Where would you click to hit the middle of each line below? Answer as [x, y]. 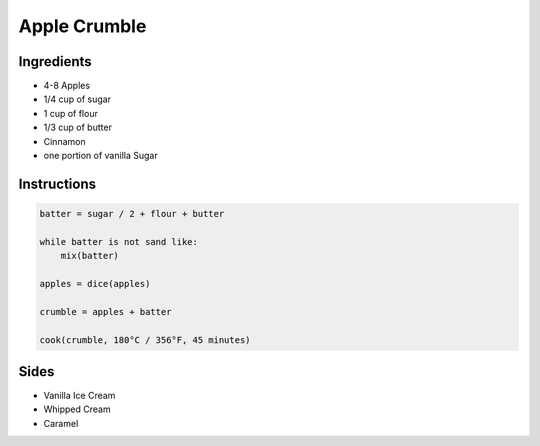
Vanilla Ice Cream [79, 396]
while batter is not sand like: [119, 241]
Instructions [57, 183]
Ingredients [55, 61]
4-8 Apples [66, 86]
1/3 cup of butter [77, 127]
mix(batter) [90, 256]
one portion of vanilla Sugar [101, 156]
